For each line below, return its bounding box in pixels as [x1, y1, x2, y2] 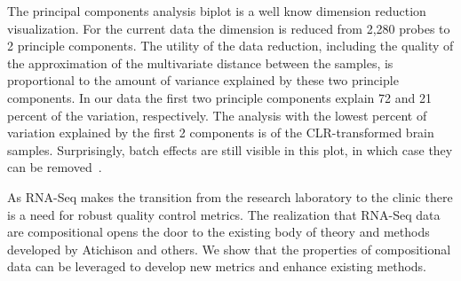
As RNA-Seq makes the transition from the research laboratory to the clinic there [7, 187, 453, 206]
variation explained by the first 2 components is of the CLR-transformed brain [7, 123, 434, 142]
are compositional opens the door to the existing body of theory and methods [7, 222, 430, 241]
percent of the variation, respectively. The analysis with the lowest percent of [7, 105, 427, 124]
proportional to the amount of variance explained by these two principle [7, 71, 399, 90]
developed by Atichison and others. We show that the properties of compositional [7, 239, 451, 258]
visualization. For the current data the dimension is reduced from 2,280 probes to [7, 19, 450, 37]
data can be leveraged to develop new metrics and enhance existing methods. [7, 257, 426, 276]
